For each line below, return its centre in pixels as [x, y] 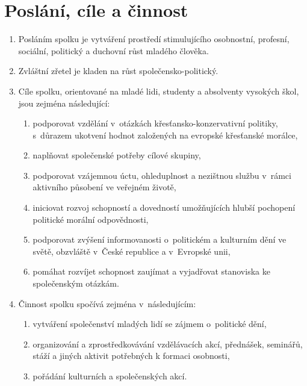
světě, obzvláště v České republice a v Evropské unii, [132, 251]
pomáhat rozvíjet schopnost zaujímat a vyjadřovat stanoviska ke [151, 271]
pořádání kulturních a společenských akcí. [110, 376]
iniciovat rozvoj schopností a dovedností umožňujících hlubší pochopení [164, 207]
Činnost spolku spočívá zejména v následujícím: [107, 303]
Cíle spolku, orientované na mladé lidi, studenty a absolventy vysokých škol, [159, 91]
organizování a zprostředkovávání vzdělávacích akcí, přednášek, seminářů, [168, 344]
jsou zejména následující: [64, 103]
